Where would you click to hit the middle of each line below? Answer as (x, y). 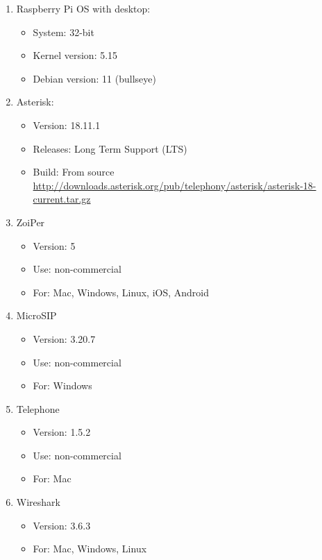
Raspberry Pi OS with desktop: (83, 8)
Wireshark (38, 502)
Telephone (38, 408)
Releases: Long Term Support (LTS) (110, 148)
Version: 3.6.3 (62, 525)
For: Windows (62, 385)
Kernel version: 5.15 (75, 55)
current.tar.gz (62, 199)
